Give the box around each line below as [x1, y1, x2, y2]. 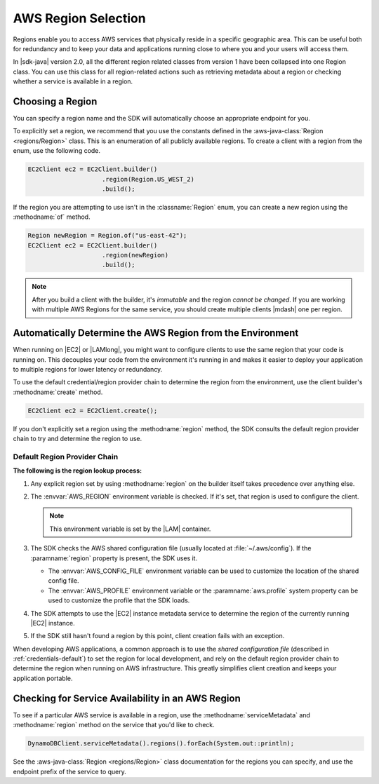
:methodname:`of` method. [13, 212, 91, 221]
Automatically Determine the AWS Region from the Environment [13, 327, 299, 339]
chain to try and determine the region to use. [13, 435, 142, 443]
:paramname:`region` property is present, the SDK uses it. [30, 554, 198, 562]
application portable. [13, 674, 73, 682]
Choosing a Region [13, 95, 98, 107]
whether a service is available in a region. [13, 77, 133, 86]
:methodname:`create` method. [13, 388, 103, 396]
